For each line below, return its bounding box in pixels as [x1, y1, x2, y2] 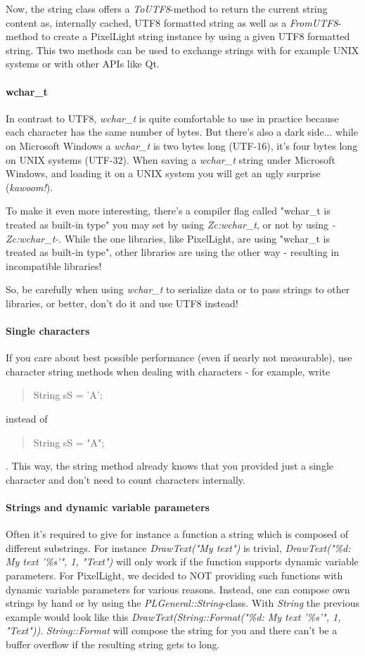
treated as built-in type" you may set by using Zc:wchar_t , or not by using [6, 217, 329, 231]
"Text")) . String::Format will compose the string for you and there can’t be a [6, 623, 338, 638]
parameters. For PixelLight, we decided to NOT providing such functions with [6, 568, 343, 583]
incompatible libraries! [6, 258, 102, 273]
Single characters [6, 323, 90, 338]
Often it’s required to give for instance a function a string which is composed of [6, 527, 349, 541]
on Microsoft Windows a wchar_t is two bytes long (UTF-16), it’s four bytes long [6, 138, 358, 153]
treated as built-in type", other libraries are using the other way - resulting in [6, 245, 340, 259]
